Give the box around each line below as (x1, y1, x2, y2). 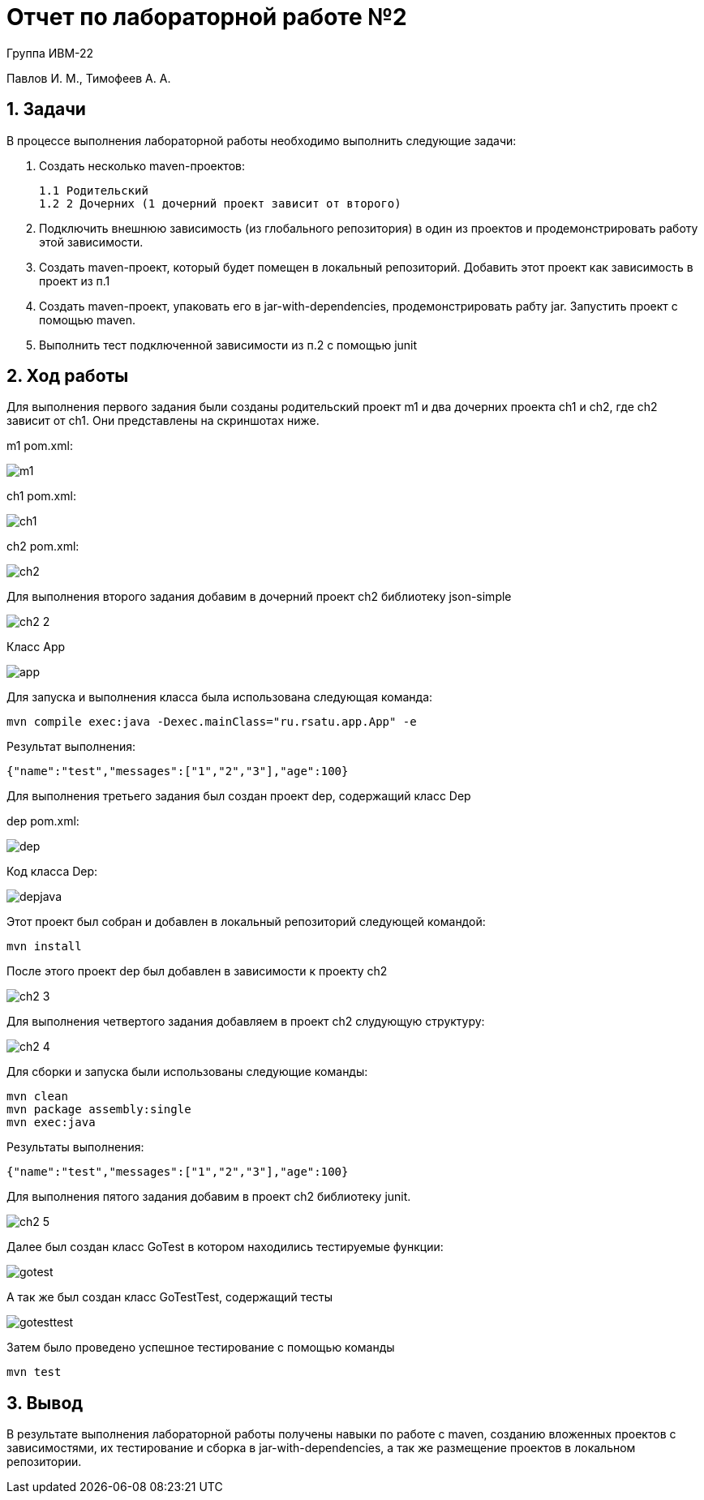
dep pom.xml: (6, 814, 79, 829)
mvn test (6, 1365, 62, 1379)
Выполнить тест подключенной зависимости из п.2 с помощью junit (39, 337, 418, 352)
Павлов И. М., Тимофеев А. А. (6, 71, 171, 85)
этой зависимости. (39, 234, 144, 249)
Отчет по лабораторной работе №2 (6, 3, 407, 31)
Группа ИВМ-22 (6, 45, 94, 60)
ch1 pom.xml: (6, 489, 76, 504)
